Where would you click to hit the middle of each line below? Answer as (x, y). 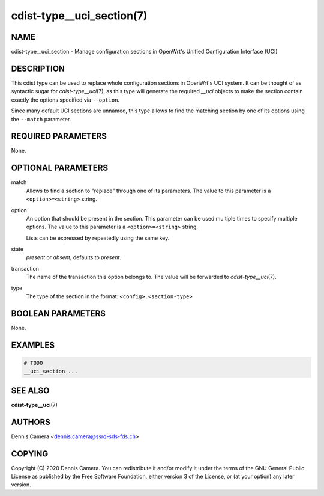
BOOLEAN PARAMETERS (58, 314)
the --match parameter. (41, 119)
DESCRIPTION (38, 68)
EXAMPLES (33, 345)
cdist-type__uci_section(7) (79, 16)
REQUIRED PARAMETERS (59, 136)
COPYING (30, 454)
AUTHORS (31, 422)
